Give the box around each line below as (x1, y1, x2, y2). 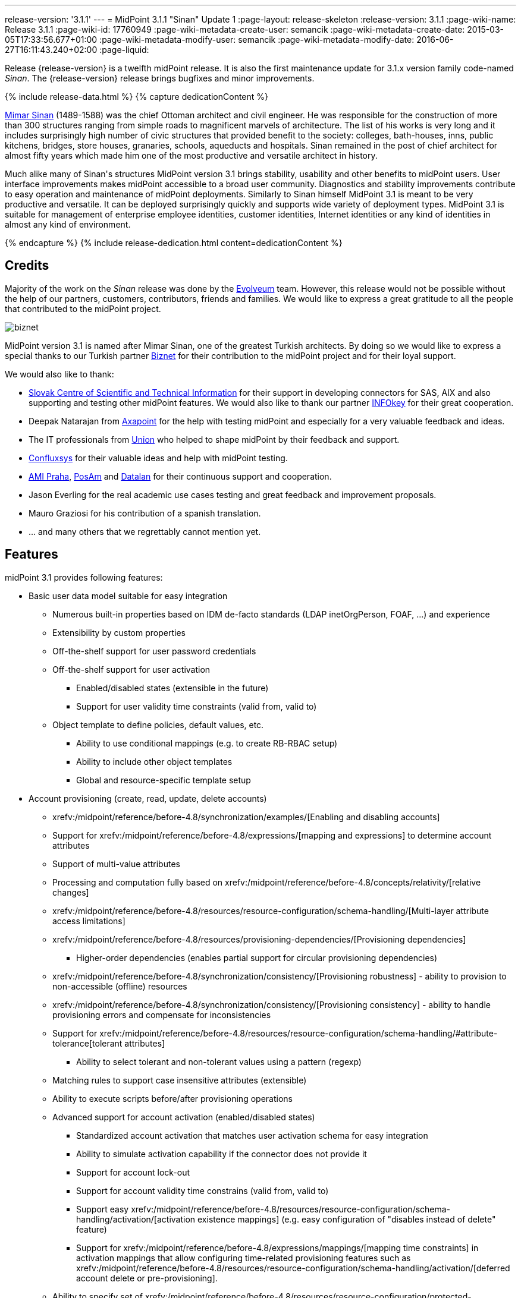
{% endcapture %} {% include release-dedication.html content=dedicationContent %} (5, 238, 343, 248)
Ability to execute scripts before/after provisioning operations (52, 1093, 293, 1104)
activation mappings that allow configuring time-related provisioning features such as (76, 1252, 411, 1263)
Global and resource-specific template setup (76, 774, 251, 785)
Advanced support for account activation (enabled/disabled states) (52, 1111, 315, 1122)
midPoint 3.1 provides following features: (5, 572, 163, 582)
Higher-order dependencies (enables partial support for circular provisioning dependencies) (76, 952, 438, 963)
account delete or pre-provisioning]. (76, 1272, 218, 1283)
